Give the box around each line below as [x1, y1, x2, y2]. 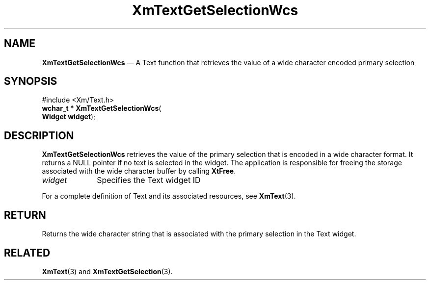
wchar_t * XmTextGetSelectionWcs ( [42, 104, 161, 113]
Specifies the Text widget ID [97, 175, 201, 185]
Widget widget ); [42, 112, 96, 121]
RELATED [4, 246, 51, 259]
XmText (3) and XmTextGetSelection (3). [42, 267, 173, 276]
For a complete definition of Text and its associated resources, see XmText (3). [42, 192, 296, 201]
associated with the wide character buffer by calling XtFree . [42, 167, 236, 176]
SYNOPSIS [4, 75, 57, 88]
